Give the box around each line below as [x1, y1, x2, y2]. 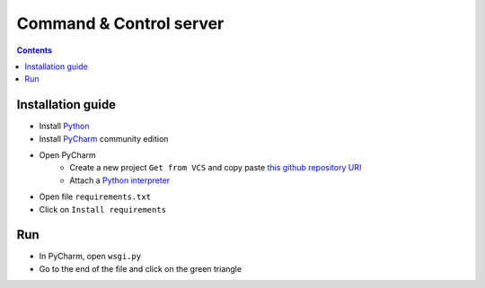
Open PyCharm [39, 150, 96, 161]
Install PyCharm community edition [39, 133, 169, 144]
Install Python [39, 121, 90, 132]
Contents [16, 45, 53, 56]
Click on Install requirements [39, 204, 166, 214]
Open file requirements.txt [39, 191, 152, 202]
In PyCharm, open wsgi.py [39, 251, 142, 262]
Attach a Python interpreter [69, 175, 171, 186]
